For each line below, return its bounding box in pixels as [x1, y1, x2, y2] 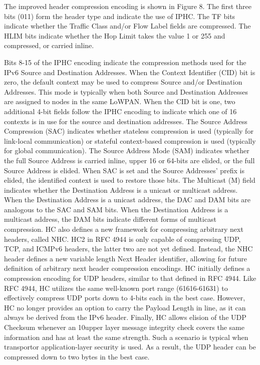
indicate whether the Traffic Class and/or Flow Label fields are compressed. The [4, 21, 251, 31]
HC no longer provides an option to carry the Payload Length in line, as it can [4, 302, 246, 312]
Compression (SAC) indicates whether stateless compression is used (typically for [4, 126, 253, 136]
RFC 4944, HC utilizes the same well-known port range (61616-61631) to [4, 282, 228, 293]
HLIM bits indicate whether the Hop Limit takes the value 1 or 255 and [4, 30, 225, 41]
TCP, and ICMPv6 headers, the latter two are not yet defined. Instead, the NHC [4, 243, 253, 254]
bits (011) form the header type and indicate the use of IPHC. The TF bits [4, 11, 235, 21]
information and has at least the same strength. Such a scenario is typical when [4, 331, 248, 342]
